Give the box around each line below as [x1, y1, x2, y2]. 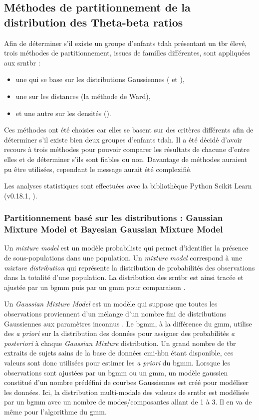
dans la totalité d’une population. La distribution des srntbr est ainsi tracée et [4, 272, 244, 282]
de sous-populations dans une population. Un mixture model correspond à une [4, 252, 243, 263]
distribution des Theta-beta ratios [4, 14, 183, 29]
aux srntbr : [4, 57, 40, 67]
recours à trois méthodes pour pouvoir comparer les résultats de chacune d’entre [4, 144, 250, 154]
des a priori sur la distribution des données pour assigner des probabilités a [4, 328, 235, 338]
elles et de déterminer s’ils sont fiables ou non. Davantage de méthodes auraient [4, 153, 248, 164]
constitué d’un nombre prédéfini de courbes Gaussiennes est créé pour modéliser [4, 377, 249, 387]
